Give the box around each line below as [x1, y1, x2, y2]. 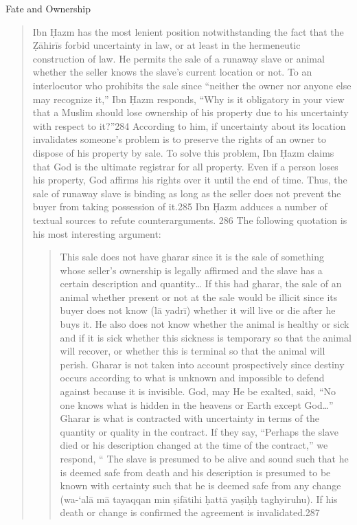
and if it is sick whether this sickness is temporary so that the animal [60, 330, 352, 344]
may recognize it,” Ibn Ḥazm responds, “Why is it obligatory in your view [32, 91, 345, 106]
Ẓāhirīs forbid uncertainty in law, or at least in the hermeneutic [32, 38, 301, 52]
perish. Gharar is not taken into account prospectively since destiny [60, 357, 345, 371]
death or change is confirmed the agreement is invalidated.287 [60, 505, 320, 520]
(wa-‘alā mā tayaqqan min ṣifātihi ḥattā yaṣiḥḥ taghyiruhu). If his [60, 491, 338, 506]
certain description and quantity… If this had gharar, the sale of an [60, 276, 342, 291]
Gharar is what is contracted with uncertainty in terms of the [60, 411, 319, 425]
